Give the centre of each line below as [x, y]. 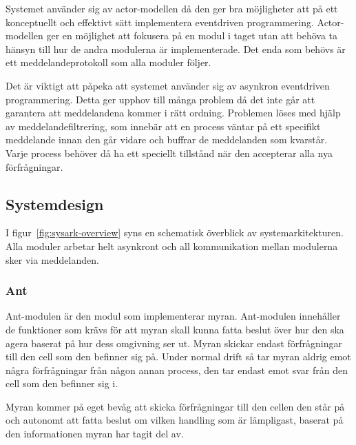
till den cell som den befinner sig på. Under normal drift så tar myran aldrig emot [178, 356]
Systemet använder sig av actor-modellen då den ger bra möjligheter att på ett [172, 8]
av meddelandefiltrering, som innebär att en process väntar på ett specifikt [163, 126]
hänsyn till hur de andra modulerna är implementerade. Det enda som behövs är [176, 49]
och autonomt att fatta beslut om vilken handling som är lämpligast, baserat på [175, 420]
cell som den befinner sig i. [62, 383]
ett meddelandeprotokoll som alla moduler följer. [108, 62]
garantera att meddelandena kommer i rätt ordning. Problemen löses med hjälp [173, 113]
